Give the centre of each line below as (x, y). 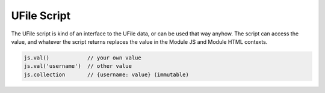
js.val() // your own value (82, 58)
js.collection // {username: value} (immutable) (106, 74)
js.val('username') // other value (78, 66)
